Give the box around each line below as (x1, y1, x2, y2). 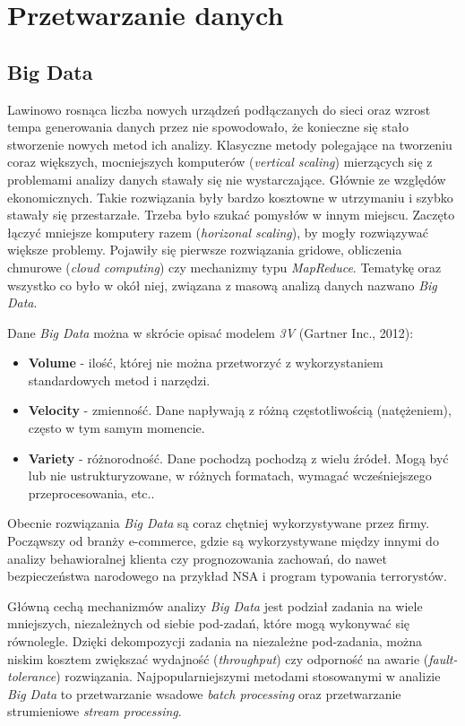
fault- (428, 649, 458, 668)
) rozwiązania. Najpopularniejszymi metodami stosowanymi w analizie (56, 667, 441, 686)
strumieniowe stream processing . (7, 702, 182, 721)
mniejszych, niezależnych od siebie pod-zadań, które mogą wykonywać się (7, 614, 410, 633)
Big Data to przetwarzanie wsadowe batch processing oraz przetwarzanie (7, 684, 401, 703)
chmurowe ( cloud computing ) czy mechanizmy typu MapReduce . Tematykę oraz (7, 257, 442, 276)
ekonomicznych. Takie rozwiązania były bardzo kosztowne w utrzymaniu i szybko (7, 187, 453, 206)
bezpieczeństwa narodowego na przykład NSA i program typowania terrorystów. (7, 566, 447, 585)
